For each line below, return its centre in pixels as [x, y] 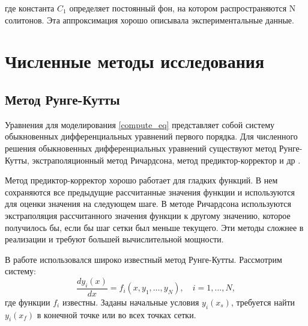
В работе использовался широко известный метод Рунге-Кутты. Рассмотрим [143, 259]
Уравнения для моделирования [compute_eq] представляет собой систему [140, 124]
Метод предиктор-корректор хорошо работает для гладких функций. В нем [141, 180]
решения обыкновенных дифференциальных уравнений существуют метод [141, 148]
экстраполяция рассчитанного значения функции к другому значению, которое [148, 215]
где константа [30, 8]
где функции [28, 302]
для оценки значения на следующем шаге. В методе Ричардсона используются [148, 204]
